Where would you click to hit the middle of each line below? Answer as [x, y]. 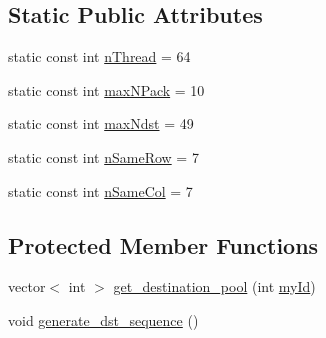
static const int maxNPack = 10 [106, 89]
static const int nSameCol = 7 [100, 190]
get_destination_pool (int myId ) [214, 286]
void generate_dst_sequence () [103, 319]
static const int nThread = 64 [99, 56]
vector [27, 286]
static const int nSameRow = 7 [103, 156]
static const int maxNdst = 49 [101, 123]
